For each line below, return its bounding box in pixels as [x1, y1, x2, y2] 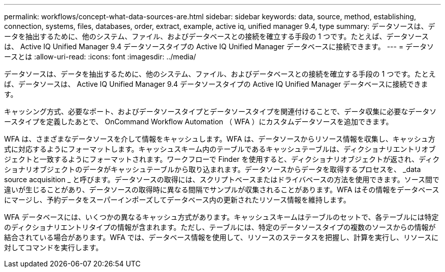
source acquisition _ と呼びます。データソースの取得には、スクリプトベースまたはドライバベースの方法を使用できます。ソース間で [4, 175, 440, 184]
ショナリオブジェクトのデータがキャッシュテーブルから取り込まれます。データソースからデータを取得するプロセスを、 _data [4, 165, 421, 174]
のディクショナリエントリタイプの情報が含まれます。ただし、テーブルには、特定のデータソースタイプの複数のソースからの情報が [4, 223, 436, 231]
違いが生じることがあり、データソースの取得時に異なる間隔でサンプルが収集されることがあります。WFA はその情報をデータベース [4, 185, 439, 194]
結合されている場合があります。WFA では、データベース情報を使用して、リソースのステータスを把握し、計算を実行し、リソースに [4, 233, 439, 242]
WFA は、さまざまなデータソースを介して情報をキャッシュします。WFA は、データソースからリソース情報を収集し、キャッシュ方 [4, 134, 435, 143]
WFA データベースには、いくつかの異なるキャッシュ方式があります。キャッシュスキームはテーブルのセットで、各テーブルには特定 [4, 213, 439, 221]
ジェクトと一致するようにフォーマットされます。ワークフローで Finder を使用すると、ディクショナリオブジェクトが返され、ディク [4, 155, 440, 163]
